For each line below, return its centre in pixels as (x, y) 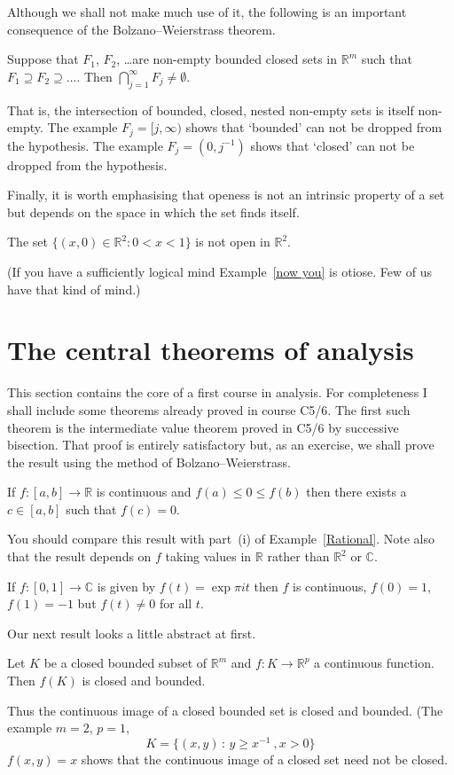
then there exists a (356, 492)
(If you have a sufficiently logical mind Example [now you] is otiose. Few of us (220, 271)
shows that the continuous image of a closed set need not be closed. (264, 759)
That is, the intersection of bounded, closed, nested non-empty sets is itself (211, 110)
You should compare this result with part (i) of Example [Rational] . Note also (221, 539)
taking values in (208, 556)
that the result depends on (79, 556)
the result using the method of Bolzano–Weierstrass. (149, 462)
